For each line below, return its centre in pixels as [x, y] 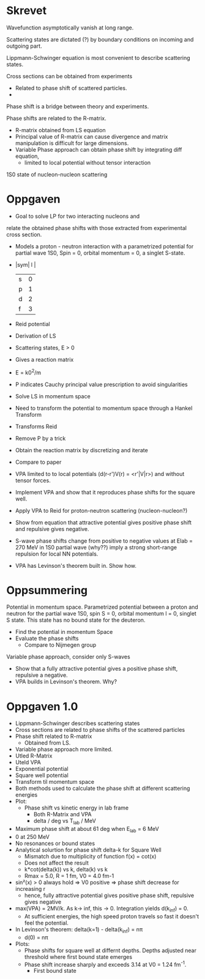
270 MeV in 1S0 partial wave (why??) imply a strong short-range [96, 547]
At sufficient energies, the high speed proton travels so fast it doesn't [112, 916]
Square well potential [42, 775]
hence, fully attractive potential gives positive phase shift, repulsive [109, 895]
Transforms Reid [36, 426]
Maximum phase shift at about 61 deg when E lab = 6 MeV [87, 830]
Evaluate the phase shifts [47, 638]
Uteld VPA [28, 762]
